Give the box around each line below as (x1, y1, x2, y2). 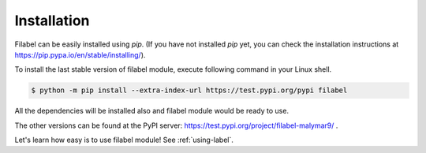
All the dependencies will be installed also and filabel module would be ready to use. (14, 106, 290, 116)
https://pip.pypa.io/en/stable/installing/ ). (14, 50, 146, 59)
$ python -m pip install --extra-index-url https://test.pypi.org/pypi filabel (31, 86, 348, 95)
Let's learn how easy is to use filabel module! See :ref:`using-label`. (14, 135, 234, 145)
